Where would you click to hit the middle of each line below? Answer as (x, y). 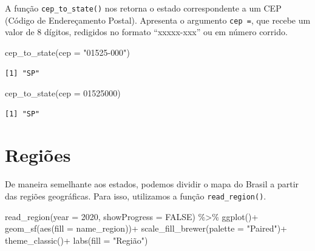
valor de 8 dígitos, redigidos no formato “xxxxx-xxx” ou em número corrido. (146, 32)
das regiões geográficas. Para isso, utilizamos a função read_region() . (136, 196)
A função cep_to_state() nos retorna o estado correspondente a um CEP (143, 8)
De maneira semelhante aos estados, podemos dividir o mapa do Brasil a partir (152, 184)
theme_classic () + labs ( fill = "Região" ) (76, 240)
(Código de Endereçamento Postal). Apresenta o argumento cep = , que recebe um (158, 20)
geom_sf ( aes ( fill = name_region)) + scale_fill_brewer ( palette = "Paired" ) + (146, 228)
